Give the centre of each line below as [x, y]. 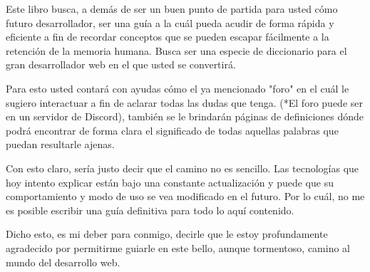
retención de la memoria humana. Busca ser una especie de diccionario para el [176, 50]
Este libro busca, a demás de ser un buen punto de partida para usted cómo [172, 9]
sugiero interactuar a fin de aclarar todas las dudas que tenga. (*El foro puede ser [184, 102]
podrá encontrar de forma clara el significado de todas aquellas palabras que [172, 130]
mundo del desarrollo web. [63, 262]
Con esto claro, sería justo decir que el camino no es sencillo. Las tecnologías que [183, 168]
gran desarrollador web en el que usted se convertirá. [121, 64]
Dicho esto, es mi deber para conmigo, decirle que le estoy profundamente [167, 234]
